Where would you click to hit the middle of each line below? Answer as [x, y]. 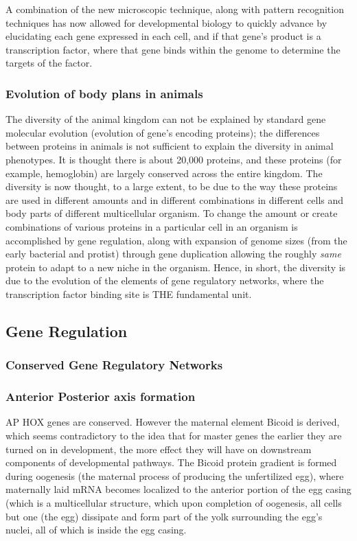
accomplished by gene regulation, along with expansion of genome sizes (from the [176, 240]
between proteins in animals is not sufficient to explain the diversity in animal [170, 146]
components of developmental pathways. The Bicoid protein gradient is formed [171, 462]
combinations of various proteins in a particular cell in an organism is [152, 226]
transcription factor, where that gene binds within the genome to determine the [173, 49]
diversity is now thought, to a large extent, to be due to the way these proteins [172, 186]
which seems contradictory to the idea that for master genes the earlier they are [174, 435]
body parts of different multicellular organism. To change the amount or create [172, 213]
